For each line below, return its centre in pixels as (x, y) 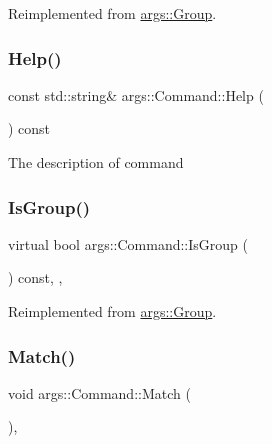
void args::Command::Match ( (99, 392)
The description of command (96, 162)
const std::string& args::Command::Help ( (136, 94)
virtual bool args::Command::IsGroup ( (128, 243)
